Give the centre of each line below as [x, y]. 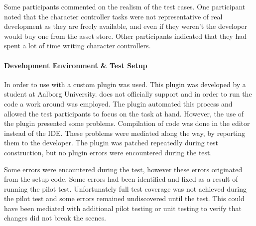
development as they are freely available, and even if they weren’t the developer [126, 26]
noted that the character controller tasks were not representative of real [113, 16]
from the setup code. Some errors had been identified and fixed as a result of [121, 179]
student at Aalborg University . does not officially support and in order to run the [128, 94]
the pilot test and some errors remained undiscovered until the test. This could [124, 198]
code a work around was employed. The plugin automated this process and [118, 103]
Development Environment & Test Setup [76, 65]
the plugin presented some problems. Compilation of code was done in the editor [127, 123]
